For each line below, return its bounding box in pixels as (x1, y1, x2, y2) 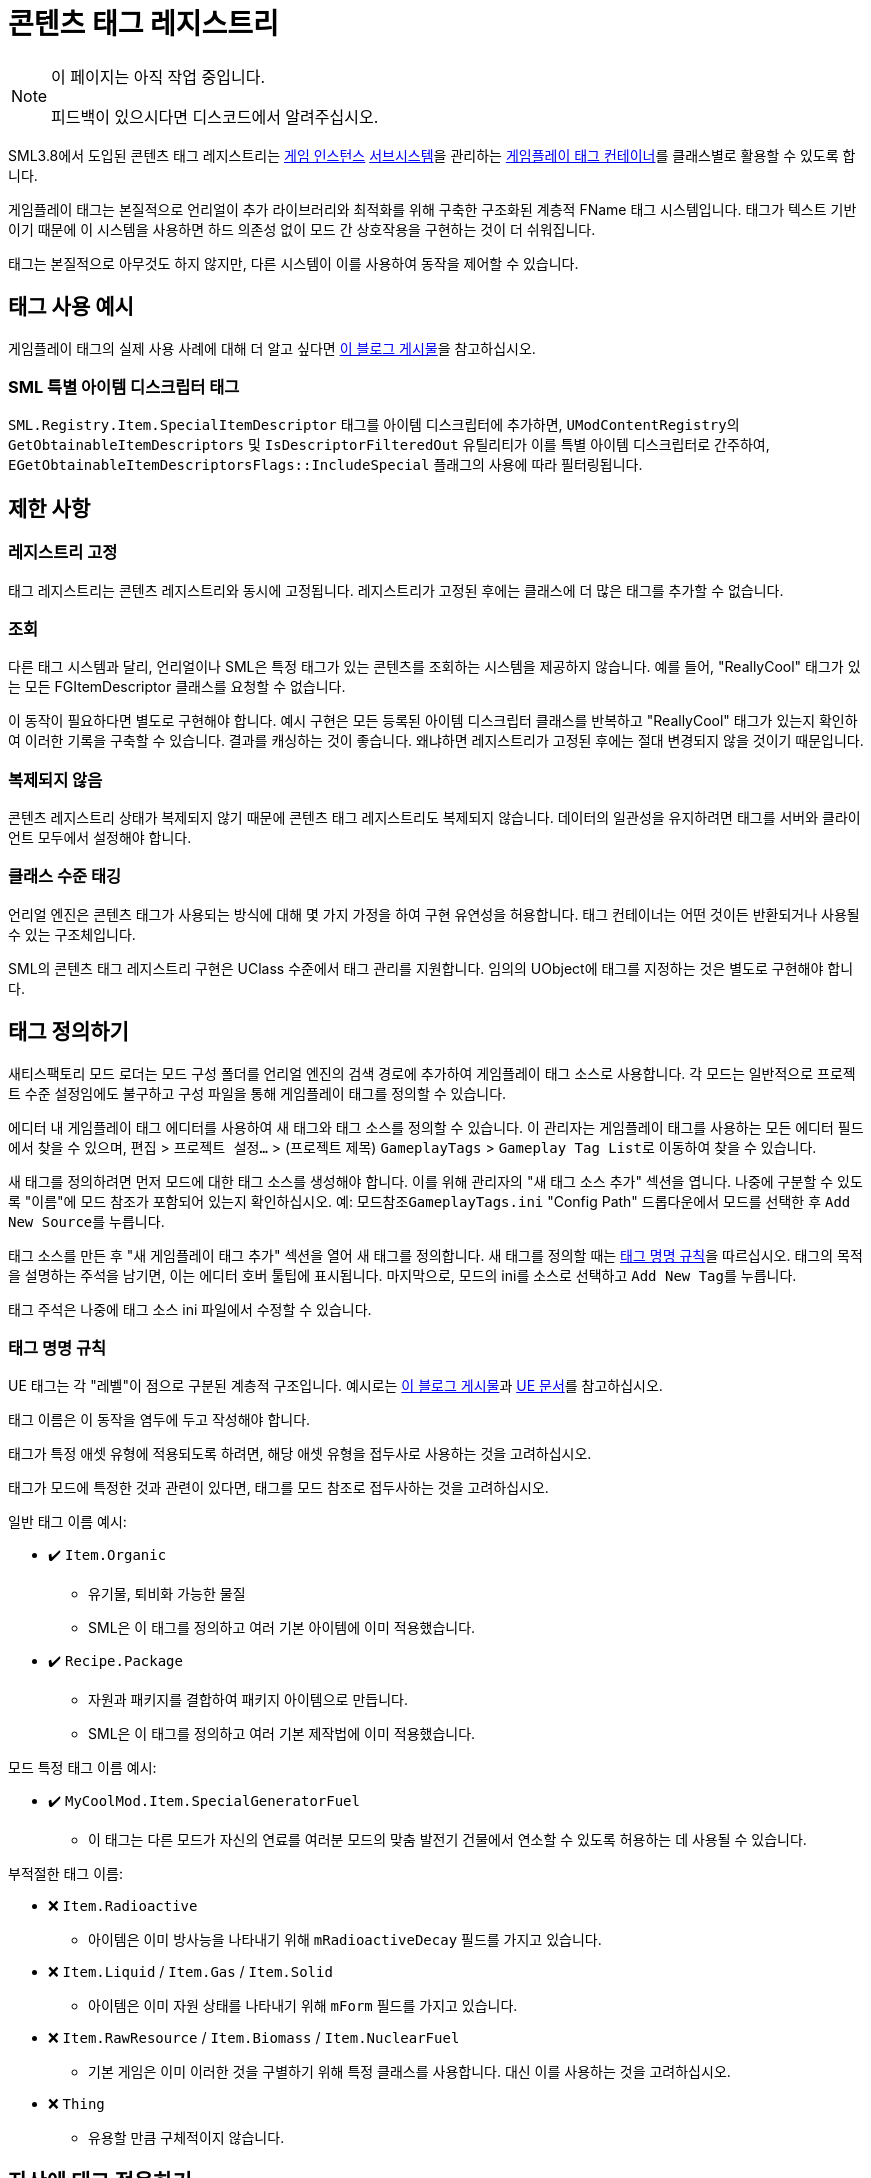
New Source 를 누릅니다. (8, 1212, 165, 1230)
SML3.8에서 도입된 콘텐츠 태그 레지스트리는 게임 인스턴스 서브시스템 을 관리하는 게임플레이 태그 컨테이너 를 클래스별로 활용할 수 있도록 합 (8, 146, 856, 164)
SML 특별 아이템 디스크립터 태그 (8, 376, 240, 397)
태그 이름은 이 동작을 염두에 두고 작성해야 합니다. (8, 1411, 311, 1429)
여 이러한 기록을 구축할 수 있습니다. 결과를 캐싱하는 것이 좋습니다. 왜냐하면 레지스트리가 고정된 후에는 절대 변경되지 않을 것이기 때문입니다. (8, 732, 864, 750)
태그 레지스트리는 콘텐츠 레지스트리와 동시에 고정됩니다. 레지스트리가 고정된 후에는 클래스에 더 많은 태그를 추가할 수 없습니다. (8, 581, 784, 599)
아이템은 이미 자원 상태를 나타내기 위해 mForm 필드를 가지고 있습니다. (88, 1997, 518, 2015)
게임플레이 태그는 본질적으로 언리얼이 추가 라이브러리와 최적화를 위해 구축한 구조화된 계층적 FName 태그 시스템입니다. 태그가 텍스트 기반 (8, 200, 857, 218)
